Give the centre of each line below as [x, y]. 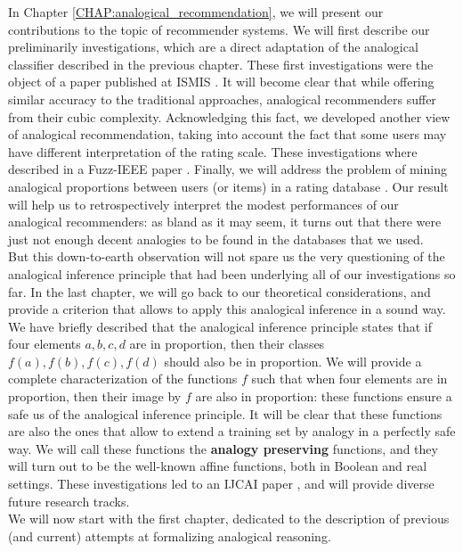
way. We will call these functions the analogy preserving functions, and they [223, 448]
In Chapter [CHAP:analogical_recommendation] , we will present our [196, 12]
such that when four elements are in [349, 379]
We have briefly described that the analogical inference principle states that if [220, 326]
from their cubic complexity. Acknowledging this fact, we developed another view [229, 116]
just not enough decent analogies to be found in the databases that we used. [216, 239]
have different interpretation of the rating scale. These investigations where [213, 151]
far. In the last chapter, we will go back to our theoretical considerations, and [219, 291]
